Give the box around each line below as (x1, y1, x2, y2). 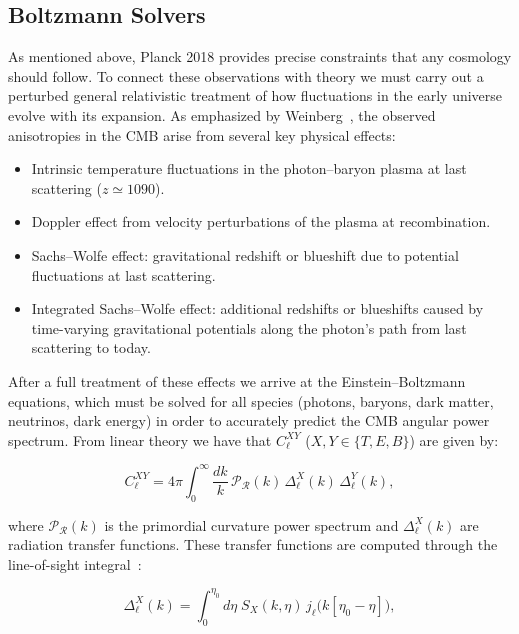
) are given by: (409, 429, 499, 450)
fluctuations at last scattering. (31, 264, 216, 285)
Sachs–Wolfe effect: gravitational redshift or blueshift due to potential (31, 244, 459, 265)
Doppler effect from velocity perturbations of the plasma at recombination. (31, 211, 491, 232)
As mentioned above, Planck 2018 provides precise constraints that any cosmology (8, 46, 512, 67)
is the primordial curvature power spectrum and (104, 514, 399, 535)
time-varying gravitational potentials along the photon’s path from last (31, 317, 467, 338)
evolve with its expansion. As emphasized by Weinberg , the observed (8, 104, 436, 125)
